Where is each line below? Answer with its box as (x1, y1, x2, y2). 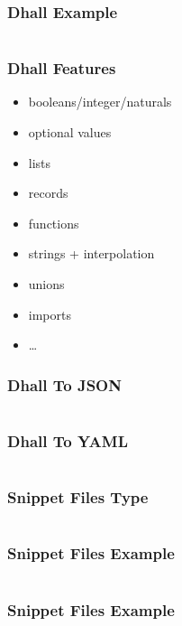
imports (28, 304, 71, 323)
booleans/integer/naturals (28, 92, 172, 111)
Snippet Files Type (7, 486, 149, 509)
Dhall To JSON (7, 373, 122, 396)
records (28, 183, 68, 202)
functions (28, 213, 79, 232)
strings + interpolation (28, 244, 155, 263)
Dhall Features (7, 57, 116, 79)
